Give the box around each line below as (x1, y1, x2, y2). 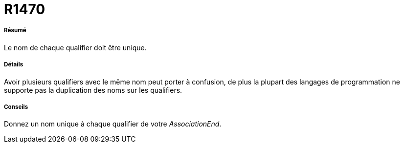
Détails (4, 61, 23, 68)
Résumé (4, 27, 26, 34)
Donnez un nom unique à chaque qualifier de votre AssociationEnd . (4, 120, 222, 128)
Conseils (4, 103, 28, 110)
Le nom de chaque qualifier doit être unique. (4, 43, 147, 52)
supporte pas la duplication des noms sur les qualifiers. (4, 85, 182, 94)
